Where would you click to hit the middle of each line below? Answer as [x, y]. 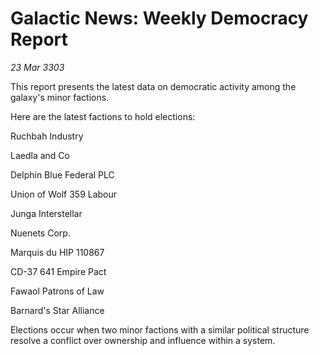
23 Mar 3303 [37, 67]
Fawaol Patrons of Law [57, 291]
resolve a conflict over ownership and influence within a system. [143, 340]
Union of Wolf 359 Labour [64, 194]
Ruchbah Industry [47, 136]
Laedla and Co [40, 155]
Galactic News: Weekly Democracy [159, 18]
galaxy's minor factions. [60, 97]
